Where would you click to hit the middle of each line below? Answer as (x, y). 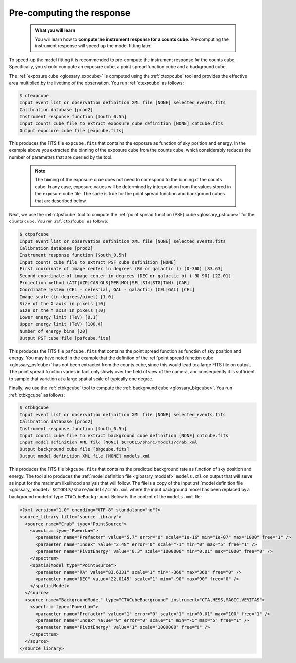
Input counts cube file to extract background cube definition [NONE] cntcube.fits (124, 436)
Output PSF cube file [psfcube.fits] (65, 338)
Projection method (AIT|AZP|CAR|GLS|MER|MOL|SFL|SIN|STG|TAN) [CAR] (104, 283)
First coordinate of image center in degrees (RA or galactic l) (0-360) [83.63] (122, 269)
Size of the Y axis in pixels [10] (63, 310)
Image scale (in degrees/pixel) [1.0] (67, 296)
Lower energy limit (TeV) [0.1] (59, 317)
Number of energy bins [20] (53, 331)
